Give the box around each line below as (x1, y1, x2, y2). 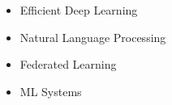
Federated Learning (19, 56, 117, 73)
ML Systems (19, 82, 82, 99)
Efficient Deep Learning (19, 2, 138, 18)
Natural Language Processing (19, 28, 166, 45)
